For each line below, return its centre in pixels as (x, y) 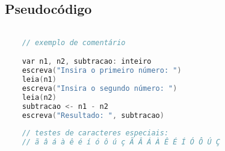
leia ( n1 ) (39, 80)
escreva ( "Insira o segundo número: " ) (100, 89)
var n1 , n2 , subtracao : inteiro (87, 62)
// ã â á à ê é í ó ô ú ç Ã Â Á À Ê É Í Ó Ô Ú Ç (121, 142)
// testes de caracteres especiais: (95, 133)
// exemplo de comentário (74, 42)
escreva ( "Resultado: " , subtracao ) (93, 115)
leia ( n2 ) (39, 97)
